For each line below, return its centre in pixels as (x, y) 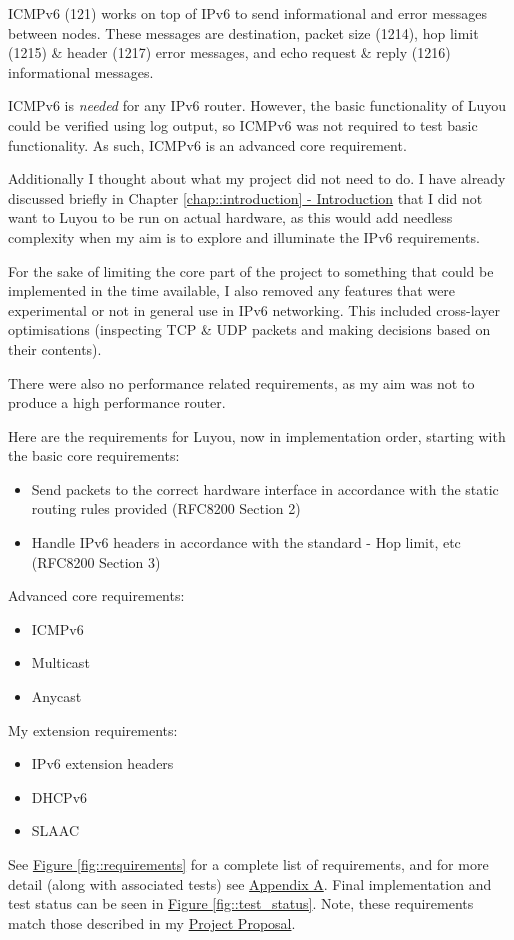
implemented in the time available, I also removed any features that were (232, 290)
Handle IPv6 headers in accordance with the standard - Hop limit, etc (246, 542)
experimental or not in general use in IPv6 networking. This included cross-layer (254, 309)
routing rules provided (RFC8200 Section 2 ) (166, 508)
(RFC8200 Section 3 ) (96, 561)
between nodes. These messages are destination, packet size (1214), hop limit (243, 32)
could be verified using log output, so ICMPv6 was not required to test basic (243, 124)
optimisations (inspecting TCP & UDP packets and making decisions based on (249, 329)
